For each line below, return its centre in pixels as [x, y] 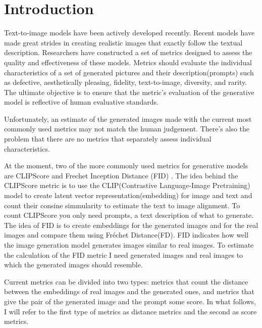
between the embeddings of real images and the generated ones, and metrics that [129, 291]
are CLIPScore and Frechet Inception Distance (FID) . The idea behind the [121, 175]
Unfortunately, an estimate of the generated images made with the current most [128, 119]
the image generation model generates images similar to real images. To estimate [129, 245]
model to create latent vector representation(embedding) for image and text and [128, 195]
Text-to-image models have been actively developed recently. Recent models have [129, 33]
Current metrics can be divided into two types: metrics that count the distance [126, 281]
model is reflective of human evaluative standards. [81, 102]
